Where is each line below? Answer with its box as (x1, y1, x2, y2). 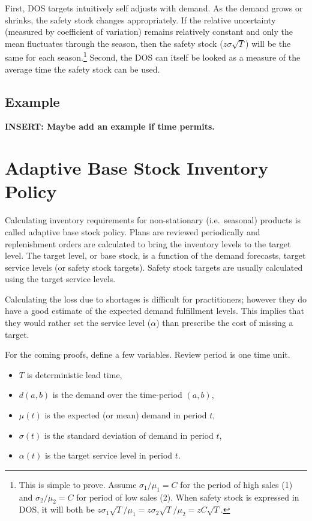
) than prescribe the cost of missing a (156, 316, 293, 329)
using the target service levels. (5, 273, 116, 285)
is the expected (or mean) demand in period (44, 409, 207, 421)
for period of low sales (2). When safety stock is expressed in (76, 490, 299, 503)
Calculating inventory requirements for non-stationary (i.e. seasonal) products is (5, 214, 301, 226)
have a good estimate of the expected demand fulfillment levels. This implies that (5, 304, 304, 317)
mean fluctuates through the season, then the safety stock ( (5, 37, 223, 49)
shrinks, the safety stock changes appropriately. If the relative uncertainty (5, 13, 276, 26)
